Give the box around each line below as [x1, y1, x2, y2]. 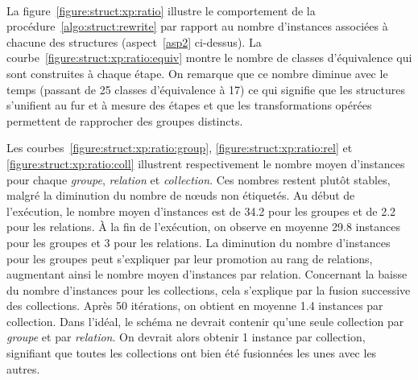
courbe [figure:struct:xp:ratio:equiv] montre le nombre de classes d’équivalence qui [6, 49, 412, 66]
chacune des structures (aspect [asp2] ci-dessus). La [6, 33, 262, 50]
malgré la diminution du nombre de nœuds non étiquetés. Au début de [6, 187, 355, 204]
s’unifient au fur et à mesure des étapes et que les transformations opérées [6, 97, 372, 114]
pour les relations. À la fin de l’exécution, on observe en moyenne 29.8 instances [6, 218, 400, 235]
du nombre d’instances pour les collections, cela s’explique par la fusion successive [6, 281, 411, 298]
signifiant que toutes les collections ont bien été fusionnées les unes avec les [6, 345, 377, 361]
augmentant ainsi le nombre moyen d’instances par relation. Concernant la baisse [6, 266, 408, 283]
